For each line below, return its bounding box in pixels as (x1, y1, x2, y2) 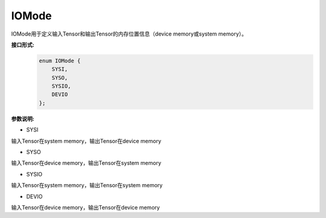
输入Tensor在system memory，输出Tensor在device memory (11, 137, 162, 144)
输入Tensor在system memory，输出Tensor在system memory (11, 182, 163, 189)
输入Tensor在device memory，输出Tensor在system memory (11, 159, 162, 167)
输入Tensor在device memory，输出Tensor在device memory (11, 204, 160, 211)
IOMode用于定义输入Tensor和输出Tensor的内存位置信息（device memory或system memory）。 (11, 30, 248, 37)
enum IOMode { (39, 57, 81, 64)
